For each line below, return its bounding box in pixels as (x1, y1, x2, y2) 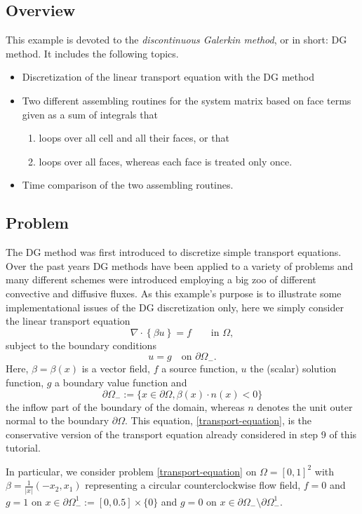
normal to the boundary (6, 413, 109, 428)
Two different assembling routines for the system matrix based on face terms (22, 93, 351, 107)
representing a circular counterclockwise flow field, (85, 478, 301, 492)
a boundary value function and (55, 374, 187, 389)
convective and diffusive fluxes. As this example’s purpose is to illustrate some (6, 285, 342, 300)
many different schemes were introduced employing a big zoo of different (6, 272, 316, 287)
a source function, (161, 361, 238, 376)
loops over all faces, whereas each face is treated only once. (39, 154, 293, 168)
